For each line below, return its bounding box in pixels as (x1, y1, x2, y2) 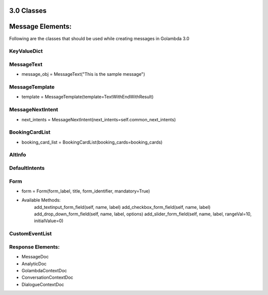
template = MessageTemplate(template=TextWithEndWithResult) (21, 94, 154, 100)
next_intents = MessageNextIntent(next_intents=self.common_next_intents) (21, 116, 176, 122)
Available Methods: (21, 197, 61, 203)
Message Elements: (9, 22, 72, 31)
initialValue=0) (34, 218, 64, 224)
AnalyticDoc (21, 260, 47, 267)
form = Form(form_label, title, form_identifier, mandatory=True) (21, 188, 150, 194)
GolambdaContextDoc (21, 267, 67, 273)
